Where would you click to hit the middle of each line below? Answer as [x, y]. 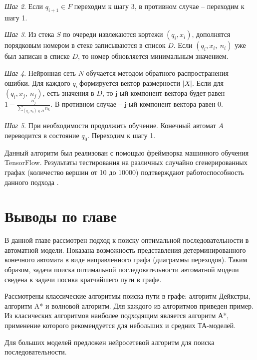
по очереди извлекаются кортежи [113, 34]
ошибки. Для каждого [37, 83]
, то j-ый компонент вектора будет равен [163, 93]
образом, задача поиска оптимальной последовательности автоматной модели [122, 270]
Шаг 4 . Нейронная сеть [40, 73]
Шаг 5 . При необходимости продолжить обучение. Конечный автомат [110, 125]
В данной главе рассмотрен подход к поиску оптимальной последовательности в [127, 240]
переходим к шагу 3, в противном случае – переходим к [159, 6]
